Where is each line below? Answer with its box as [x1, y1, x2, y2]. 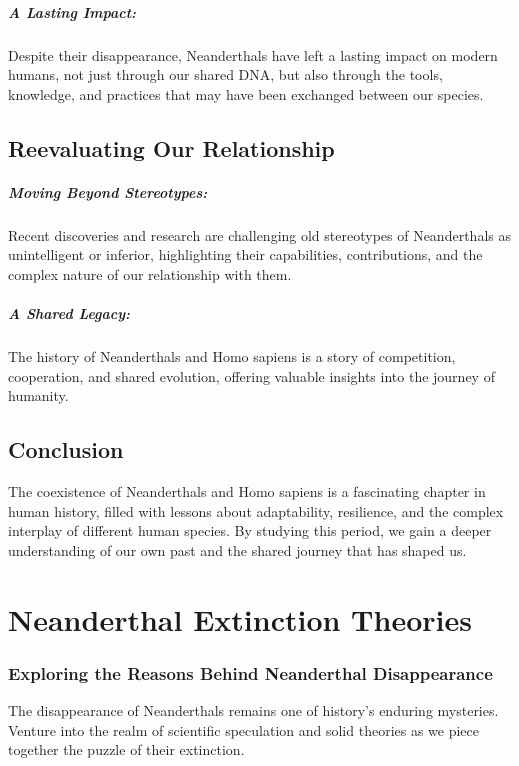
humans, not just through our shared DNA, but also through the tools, [8, 64, 443, 85]
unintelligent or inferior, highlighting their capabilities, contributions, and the [8, 244, 483, 265]
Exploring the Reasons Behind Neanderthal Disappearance [8, 660, 493, 685]
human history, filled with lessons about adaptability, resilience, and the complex [8, 500, 504, 521]
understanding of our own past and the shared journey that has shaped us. [8, 539, 467, 560]
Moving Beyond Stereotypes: [8, 181, 208, 202]
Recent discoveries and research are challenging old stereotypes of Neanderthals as [8, 224, 511, 245]
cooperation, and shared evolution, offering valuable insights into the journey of [8, 365, 495, 386]
